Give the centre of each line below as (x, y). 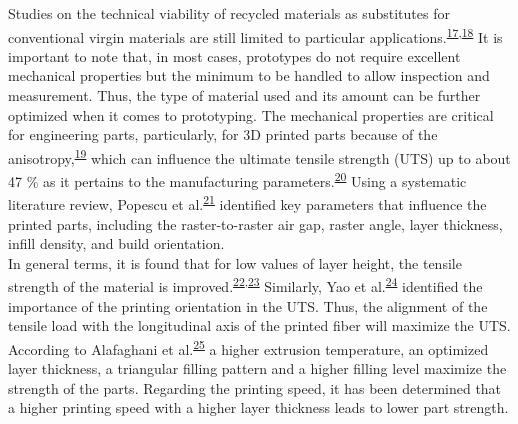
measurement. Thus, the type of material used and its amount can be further (244, 95)
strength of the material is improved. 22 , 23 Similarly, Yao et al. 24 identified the (245, 284)
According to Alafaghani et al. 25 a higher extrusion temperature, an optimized (248, 347)
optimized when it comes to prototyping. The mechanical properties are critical (251, 114)
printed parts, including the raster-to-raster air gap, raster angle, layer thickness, (255, 223)
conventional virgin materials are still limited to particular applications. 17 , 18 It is (255, 35)
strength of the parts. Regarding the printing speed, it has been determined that (255, 387)
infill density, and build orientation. (116, 243)
